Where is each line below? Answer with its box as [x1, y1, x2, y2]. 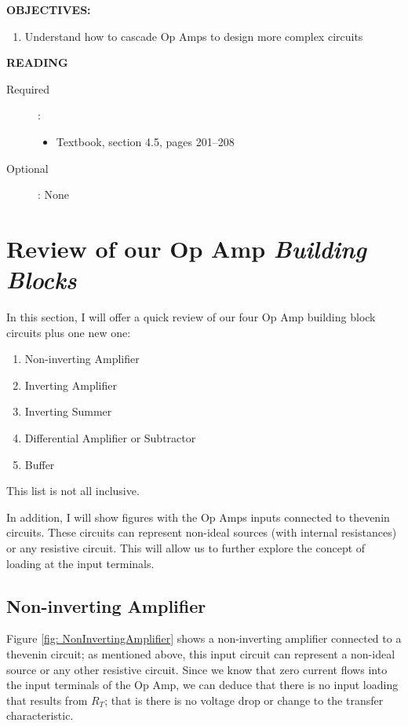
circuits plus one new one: [6, 324, 131, 340]
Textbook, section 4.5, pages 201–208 [56, 133, 235, 149]
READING [6, 54, 68, 71]
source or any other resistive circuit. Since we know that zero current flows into [6, 661, 388, 677]
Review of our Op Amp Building [6, 232, 366, 265]
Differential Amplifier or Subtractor [24, 430, 196, 446]
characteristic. [6, 707, 74, 724]
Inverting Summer [24, 403, 112, 420]
